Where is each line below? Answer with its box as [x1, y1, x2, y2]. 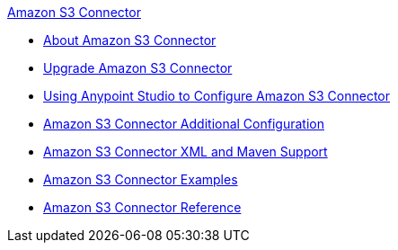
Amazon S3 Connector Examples [43, 172, 238, 187]
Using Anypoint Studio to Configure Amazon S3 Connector [43, 88, 391, 103]
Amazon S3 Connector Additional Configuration [43, 116, 324, 131]
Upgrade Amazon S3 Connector [43, 60, 233, 76]
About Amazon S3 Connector [43, 32, 217, 48]
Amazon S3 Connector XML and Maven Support [43, 144, 328, 159]
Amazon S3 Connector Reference [43, 200, 242, 215]
